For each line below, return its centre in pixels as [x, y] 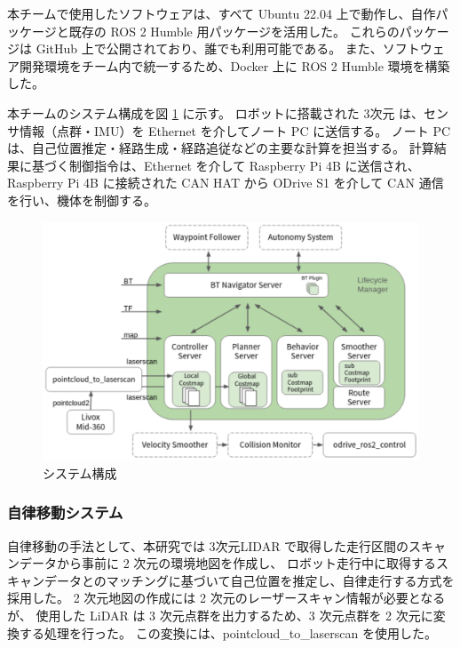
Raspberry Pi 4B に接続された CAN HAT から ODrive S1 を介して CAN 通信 [226, 183]
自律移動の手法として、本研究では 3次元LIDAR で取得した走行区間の [208, 545]
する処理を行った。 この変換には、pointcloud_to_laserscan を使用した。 [228, 632]
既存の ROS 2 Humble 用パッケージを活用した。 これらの [234, 31]
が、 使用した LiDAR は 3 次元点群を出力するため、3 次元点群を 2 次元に [220, 616]
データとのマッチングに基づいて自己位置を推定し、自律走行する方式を [249, 580]
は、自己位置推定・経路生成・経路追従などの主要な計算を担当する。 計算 [221, 148]
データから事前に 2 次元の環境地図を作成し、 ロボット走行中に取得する [227, 563]
